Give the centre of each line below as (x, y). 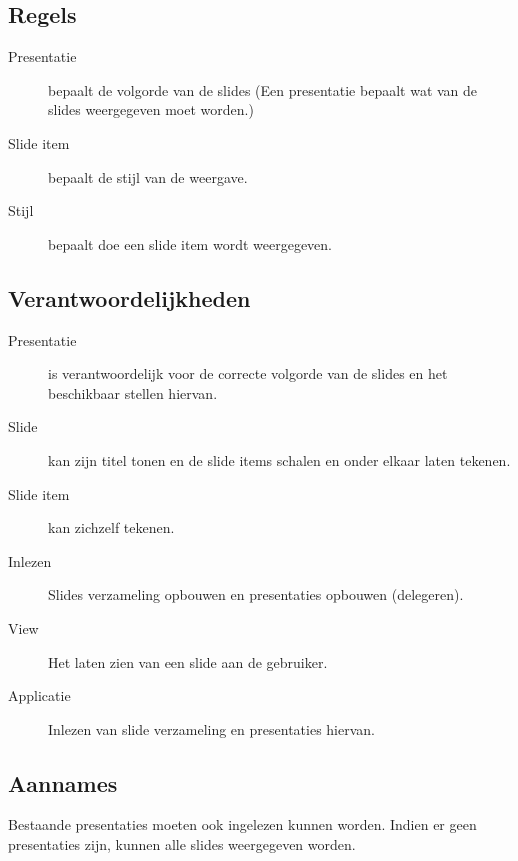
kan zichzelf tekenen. (111, 527)
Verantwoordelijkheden (129, 297)
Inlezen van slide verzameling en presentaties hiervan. (211, 728)
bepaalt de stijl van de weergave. (148, 176)
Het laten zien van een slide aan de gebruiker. (188, 661)
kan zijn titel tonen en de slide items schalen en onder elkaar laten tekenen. (279, 459)
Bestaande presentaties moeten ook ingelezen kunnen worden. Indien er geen (242, 824)
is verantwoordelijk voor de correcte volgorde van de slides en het (248, 373)
